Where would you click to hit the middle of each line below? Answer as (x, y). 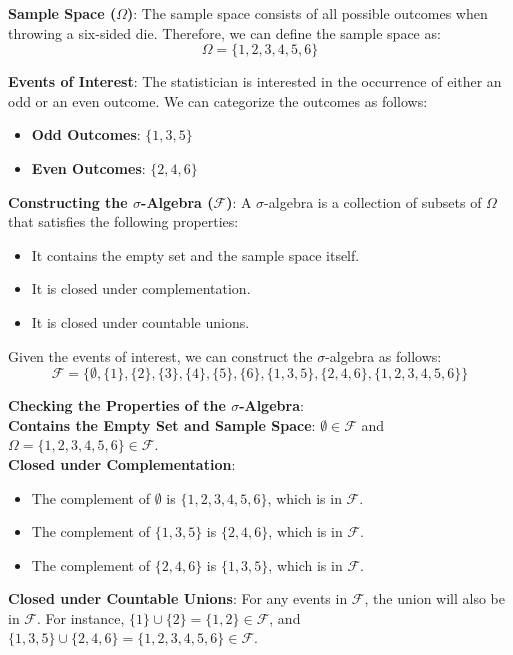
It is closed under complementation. (141, 288)
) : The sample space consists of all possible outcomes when (307, 13)
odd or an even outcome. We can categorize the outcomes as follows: (218, 100)
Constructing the (68, 201)
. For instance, (81, 617)
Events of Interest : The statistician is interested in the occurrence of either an (255, 81)
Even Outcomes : (88, 167)
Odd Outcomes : (86, 134)
